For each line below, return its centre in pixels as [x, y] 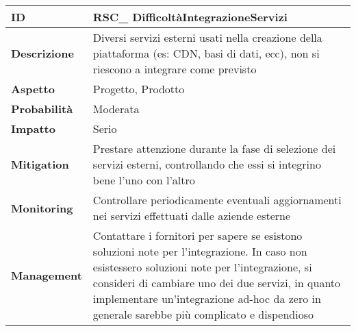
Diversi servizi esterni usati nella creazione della [207, 37]
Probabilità [42, 109]
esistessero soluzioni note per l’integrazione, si [202, 267]
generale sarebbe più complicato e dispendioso [203, 314]
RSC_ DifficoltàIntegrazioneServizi [190, 17]
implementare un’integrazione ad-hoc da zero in [207, 298]
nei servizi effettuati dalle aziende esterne [192, 216]
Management [47, 275]
